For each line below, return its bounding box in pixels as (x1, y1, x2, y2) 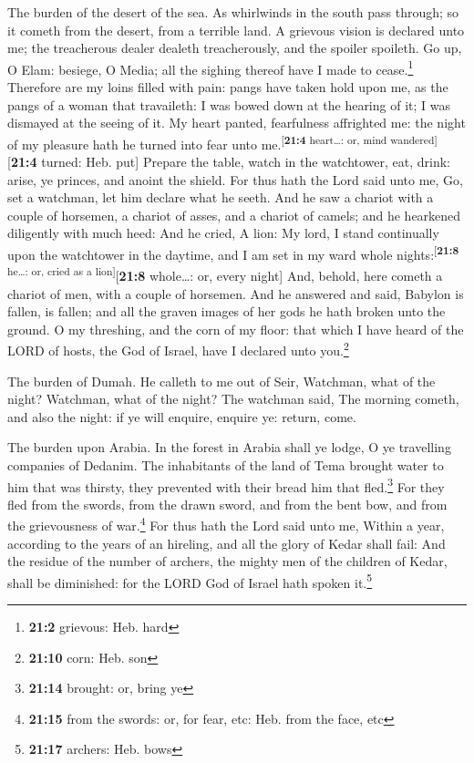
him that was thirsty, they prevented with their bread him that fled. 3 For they (7, 474, 445, 496)
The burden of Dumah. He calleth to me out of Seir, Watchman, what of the (7, 371, 436, 390)
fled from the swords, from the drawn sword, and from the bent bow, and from (7, 494, 448, 513)
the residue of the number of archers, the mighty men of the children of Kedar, (7, 552, 448, 571)
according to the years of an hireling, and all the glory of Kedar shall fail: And (7, 533, 446, 552)
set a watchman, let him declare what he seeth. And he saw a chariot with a (7, 188, 434, 207)
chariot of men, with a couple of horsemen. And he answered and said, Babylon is (7, 284, 464, 303)
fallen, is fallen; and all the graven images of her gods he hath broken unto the (7, 302, 446, 321)
